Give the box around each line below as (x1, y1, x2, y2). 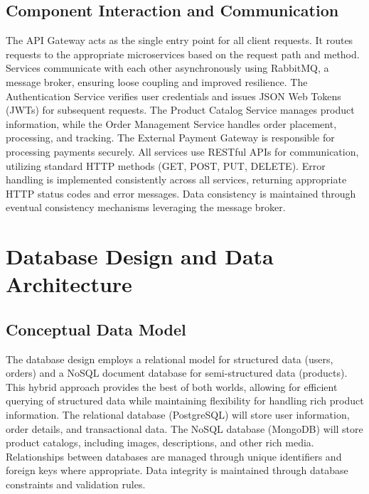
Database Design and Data (6, 242, 274, 271)
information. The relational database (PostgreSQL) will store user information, (6, 407, 350, 422)
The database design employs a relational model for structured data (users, (6, 351, 333, 366)
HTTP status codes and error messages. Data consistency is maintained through (6, 186, 356, 200)
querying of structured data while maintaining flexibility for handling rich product (6, 393, 364, 408)
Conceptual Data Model (6, 318, 186, 340)
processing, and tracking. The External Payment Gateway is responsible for (6, 130, 335, 145)
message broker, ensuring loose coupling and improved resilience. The (6, 74, 308, 89)
